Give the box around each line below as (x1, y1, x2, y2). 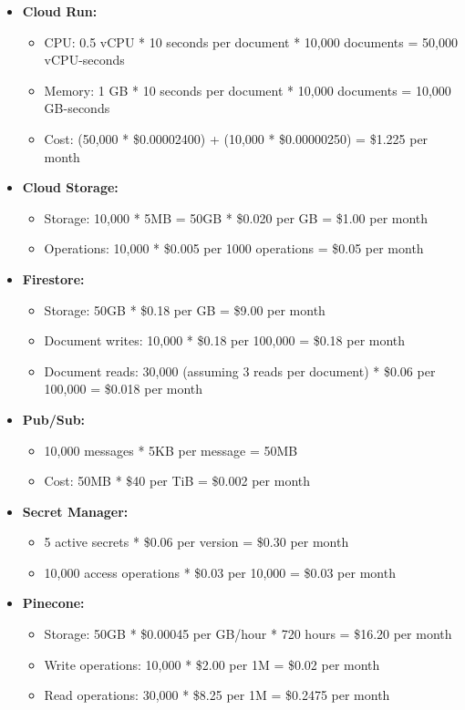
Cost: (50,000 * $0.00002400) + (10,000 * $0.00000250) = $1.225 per (44, 129, 429, 148)
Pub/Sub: (22, 409, 86, 428)
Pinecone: (22, 593, 85, 612)
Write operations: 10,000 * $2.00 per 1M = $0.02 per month (44, 654, 380, 674)
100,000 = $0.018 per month (44, 379, 203, 398)
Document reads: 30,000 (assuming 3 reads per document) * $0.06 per (44, 361, 436, 380)
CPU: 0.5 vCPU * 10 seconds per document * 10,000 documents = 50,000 (44, 32, 458, 51)
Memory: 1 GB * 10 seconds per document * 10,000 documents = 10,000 (44, 80, 451, 99)
